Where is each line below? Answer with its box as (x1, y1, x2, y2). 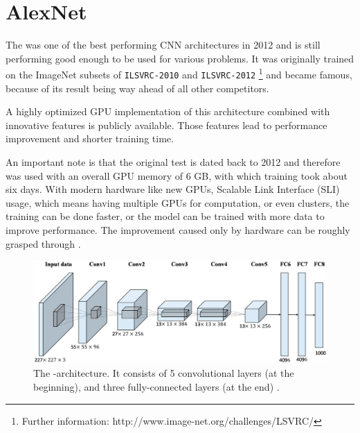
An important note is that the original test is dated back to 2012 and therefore (6, 155, 341, 169)
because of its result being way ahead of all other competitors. (6, 80, 269, 95)
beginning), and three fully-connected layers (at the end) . (33, 379, 280, 393)
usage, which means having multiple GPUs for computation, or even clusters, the (6, 195, 350, 210)
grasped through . (6, 236, 81, 251)
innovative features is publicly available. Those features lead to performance (6, 117, 327, 132)
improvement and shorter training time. (6, 131, 174, 146)
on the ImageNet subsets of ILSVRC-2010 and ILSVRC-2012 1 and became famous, (6, 65, 352, 81)
